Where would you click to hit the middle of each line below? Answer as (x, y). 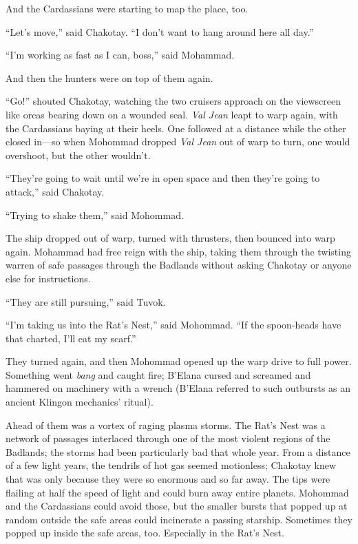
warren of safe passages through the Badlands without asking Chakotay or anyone (179, 265)
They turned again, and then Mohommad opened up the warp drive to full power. (179, 361)
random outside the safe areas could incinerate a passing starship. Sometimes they (179, 519)
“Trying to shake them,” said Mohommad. (95, 215)
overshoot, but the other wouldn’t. (78, 155)
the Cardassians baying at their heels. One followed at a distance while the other (176, 128)
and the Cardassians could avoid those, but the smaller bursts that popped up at (177, 506)
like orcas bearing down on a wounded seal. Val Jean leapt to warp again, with (172, 114)
